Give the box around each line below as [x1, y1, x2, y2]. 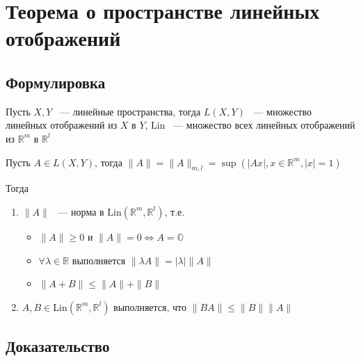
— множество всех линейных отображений [173, 118, 355, 132]
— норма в [58, 204, 104, 218]
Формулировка [6, 71, 106, 93]
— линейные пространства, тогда [60, 104, 201, 118]
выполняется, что [113, 299, 187, 314]
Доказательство [6, 335, 110, 357]
